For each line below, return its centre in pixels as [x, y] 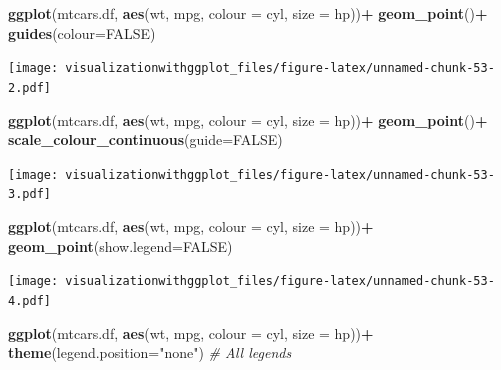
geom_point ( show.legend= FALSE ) [120, 245]
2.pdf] [29, 87]
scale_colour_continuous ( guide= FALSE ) [145, 139]
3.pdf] [29, 194]
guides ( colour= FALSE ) [82, 32]
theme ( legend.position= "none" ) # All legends [150, 352]
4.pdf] [29, 300]
